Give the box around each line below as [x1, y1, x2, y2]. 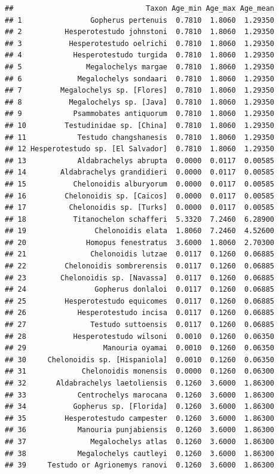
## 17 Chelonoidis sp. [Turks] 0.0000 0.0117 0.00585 [5, 203, 275, 212]
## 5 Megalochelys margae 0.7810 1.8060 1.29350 [5, 62, 275, 71]
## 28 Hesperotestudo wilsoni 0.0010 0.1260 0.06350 [5, 332, 275, 341]
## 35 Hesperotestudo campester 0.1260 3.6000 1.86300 [5, 414, 275, 423]
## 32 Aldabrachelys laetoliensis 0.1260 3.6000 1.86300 [5, 379, 275, 387]
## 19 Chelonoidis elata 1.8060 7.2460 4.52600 [5, 227, 275, 236]
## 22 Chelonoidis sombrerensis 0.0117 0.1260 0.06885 [5, 262, 275, 271]
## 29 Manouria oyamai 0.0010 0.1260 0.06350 [5, 344, 275, 353]
